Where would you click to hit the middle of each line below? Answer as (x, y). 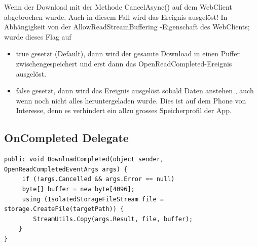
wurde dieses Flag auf (38, 36)
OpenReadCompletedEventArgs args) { (66, 169)
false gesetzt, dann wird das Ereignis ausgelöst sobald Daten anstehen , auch (135, 91)
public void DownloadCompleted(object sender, (84, 160)
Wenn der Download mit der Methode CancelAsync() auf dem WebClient (118, 7)
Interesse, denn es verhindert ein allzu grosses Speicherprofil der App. (124, 110)
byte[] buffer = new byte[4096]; (78, 189)
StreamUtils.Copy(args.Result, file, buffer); (113, 219)
